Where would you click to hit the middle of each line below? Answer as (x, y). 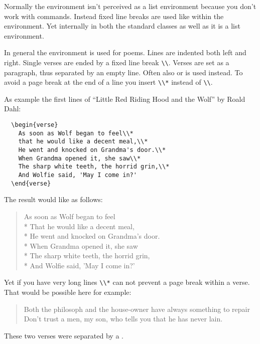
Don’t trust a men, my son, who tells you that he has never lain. (123, 319)
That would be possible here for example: (68, 292)
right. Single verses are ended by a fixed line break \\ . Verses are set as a (117, 62)
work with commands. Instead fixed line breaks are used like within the (114, 16)
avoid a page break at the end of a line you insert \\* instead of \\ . (108, 82)
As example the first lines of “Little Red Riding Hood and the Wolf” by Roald (125, 99)
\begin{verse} (35, 125)
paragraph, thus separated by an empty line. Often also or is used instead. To (123, 72)
